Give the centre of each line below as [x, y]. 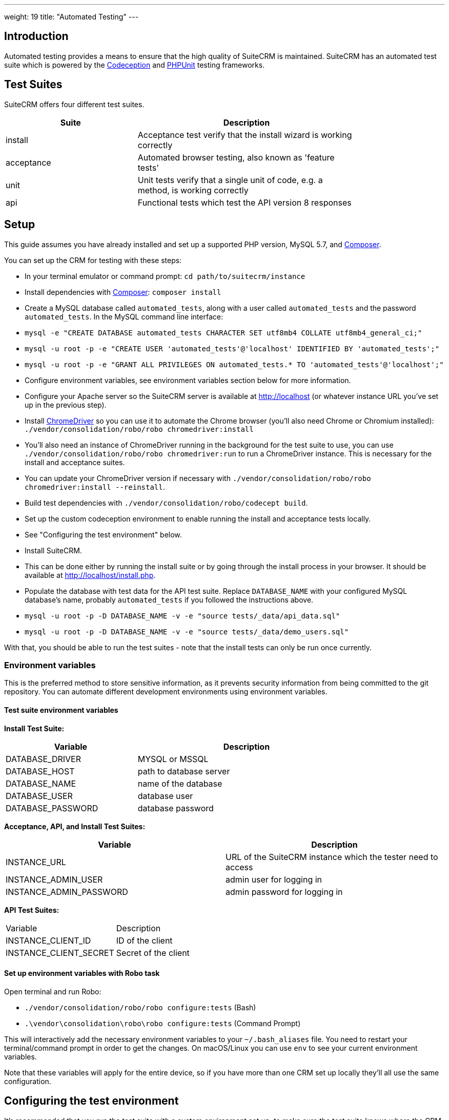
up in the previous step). [66, 405]
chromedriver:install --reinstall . [95, 487]
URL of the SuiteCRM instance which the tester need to [332, 857]
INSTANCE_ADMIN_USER [54, 879]
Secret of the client [153, 953]
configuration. [28, 1081]
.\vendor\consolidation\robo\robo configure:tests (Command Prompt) [163, 1023]
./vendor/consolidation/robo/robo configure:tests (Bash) [140, 1007]
